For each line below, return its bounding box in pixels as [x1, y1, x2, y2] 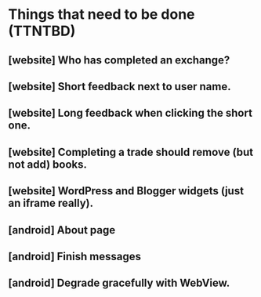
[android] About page [8, 223, 116, 237]
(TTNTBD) [8, 22, 76, 40]
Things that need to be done [8, 5, 195, 24]
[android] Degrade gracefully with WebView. [8, 277, 230, 290]
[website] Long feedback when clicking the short [8, 107, 253, 120]
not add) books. [8, 158, 88, 171]
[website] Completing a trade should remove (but [8, 145, 253, 158]
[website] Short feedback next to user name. [8, 80, 231, 93]
